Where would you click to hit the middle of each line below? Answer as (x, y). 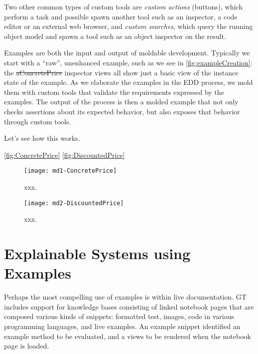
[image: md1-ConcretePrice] (70, 171)
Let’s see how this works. (42, 138)
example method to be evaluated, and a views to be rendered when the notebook (128, 336)
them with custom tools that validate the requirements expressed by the (114, 92)
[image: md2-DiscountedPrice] (74, 203)
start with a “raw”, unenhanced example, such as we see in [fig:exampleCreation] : (128, 62)
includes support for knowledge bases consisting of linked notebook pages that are (129, 306)
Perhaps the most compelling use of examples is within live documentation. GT (125, 297)
